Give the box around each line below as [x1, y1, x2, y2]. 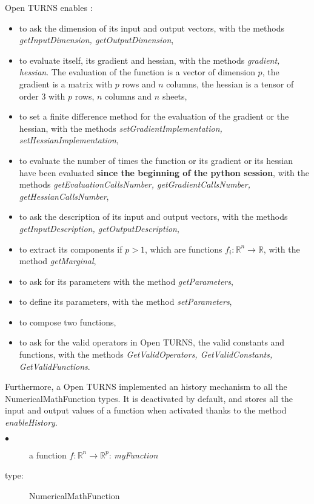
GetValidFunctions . [19, 359, 90, 372]
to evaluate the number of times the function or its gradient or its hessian [19, 154, 293, 166]
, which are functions [144, 242, 222, 255]
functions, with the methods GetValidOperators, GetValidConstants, [19, 348, 273, 361]
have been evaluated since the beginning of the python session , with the [19, 166, 309, 179]
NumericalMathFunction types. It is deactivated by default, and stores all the [5, 392, 293, 404]
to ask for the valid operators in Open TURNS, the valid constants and [19, 336, 285, 349]
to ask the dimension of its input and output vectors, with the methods [19, 21, 284, 34]
